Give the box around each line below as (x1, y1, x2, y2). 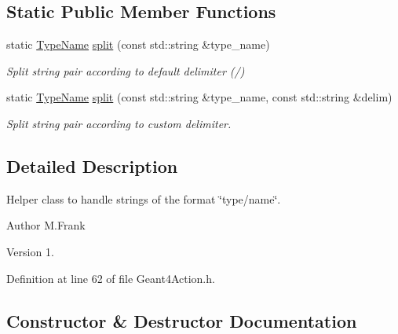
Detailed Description (6, 153, 178, 178)
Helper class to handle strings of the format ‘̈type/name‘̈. (6, 190, 281, 207)
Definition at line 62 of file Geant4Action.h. (6, 270, 215, 286)
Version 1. (6, 243, 54, 259)
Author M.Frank (6, 217, 86, 233)
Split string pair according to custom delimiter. (6, 115, 232, 131)
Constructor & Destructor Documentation (6, 308, 357, 332)
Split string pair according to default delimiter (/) (6, 62, 245, 79)
